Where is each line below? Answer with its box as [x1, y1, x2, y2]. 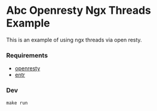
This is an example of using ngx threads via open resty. [6, 36, 142, 43]
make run [6, 100, 28, 106]
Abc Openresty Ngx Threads [6, 4, 151, 17]
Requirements [6, 51, 48, 59]
